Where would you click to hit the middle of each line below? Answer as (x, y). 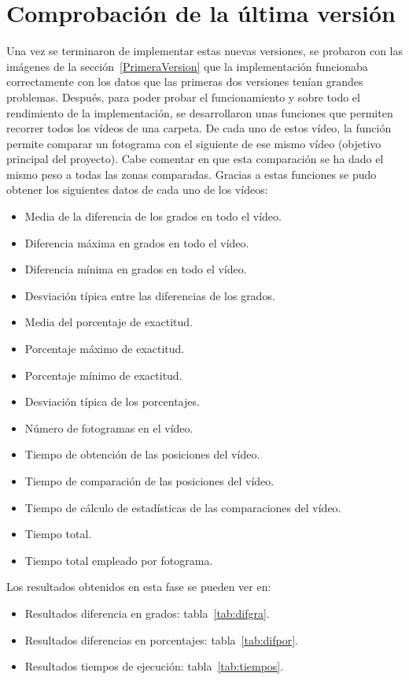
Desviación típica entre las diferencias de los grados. (150, 295)
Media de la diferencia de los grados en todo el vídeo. (153, 216)
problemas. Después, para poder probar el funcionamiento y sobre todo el (183, 97)
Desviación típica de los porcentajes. (112, 401)
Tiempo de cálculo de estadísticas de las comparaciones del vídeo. (183, 507)
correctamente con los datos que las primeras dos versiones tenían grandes (185, 82)
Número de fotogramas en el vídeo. (109, 427)
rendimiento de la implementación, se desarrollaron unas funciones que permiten (200, 112)
